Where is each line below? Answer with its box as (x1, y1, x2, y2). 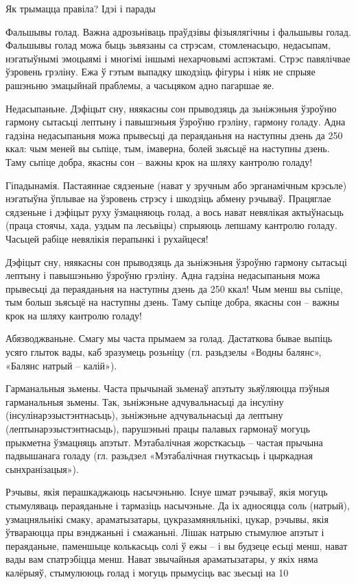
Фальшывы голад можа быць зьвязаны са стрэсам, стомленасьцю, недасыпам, (5, 38, 331, 52)
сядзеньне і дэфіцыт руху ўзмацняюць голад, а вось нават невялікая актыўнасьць (5, 204, 344, 219)
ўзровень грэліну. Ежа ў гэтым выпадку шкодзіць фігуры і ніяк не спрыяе (5, 64, 316, 79)
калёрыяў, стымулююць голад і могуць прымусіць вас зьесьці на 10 (5, 565, 289, 579)
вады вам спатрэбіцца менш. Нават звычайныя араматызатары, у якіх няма (5, 552, 318, 566)
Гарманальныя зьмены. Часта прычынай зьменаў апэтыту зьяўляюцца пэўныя (5, 381, 330, 396)
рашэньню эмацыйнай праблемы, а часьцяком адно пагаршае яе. (5, 77, 274, 92)
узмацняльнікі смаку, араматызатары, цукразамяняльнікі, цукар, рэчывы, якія (5, 511, 329, 526)
